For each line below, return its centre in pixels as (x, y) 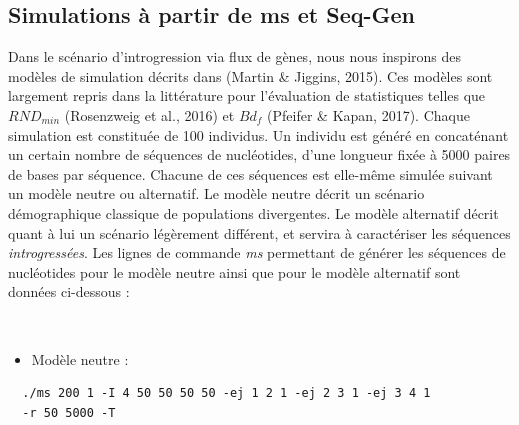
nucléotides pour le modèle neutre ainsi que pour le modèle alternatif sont (234, 271)
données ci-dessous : (69, 291)
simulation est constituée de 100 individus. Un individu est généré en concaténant (258, 134)
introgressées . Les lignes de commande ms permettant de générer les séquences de (257, 252)
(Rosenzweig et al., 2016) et (149, 114)
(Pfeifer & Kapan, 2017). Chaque (368, 114)
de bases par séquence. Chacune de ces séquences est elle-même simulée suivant (250, 173)
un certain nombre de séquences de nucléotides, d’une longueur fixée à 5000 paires (259, 154)
